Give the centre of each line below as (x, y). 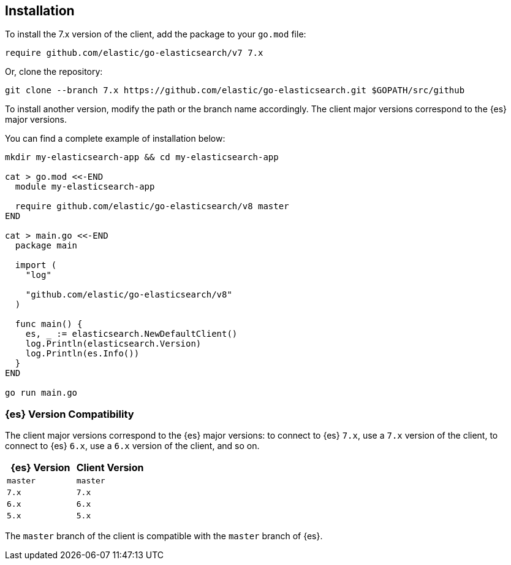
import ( (36, 265)
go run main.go (41, 393)
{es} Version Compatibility (70, 414)
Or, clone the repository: (54, 72)
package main (46, 246)
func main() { (49, 324)
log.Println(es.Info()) (82, 354)
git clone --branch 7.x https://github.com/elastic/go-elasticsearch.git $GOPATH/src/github (235, 90)
